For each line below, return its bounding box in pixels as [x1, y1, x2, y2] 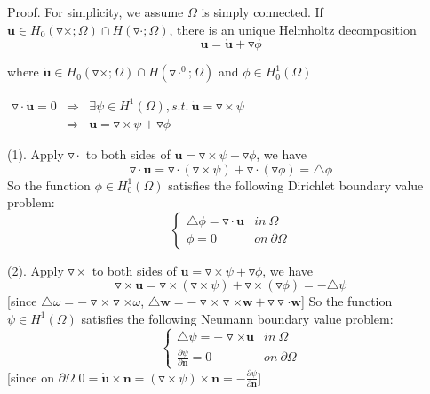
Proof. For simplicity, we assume [7, 3, 184, 20]
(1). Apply [7, 144, 64, 163]
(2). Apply [7, 261, 64, 279]
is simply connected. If [201, 3, 323, 20]
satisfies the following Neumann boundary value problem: [81, 309, 394, 327]
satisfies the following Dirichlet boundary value [168, 175, 424, 194]
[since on [7, 367, 54, 386]
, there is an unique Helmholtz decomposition [169, 20, 417, 38]
